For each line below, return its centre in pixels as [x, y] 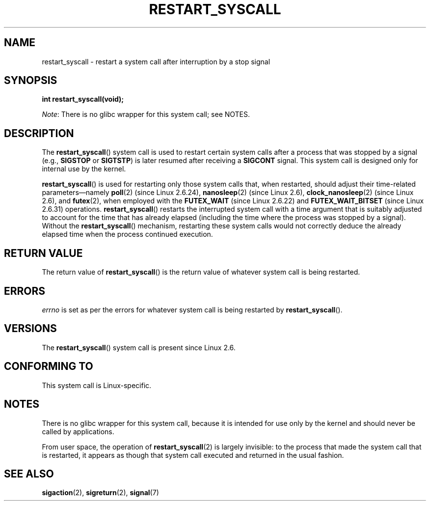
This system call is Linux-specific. [97, 385]
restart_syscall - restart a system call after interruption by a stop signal [156, 61]
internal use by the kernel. [84, 169]
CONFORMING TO [49, 366]
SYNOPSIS [31, 81]
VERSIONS [30, 329]
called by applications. [78, 431]
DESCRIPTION [39, 133]
